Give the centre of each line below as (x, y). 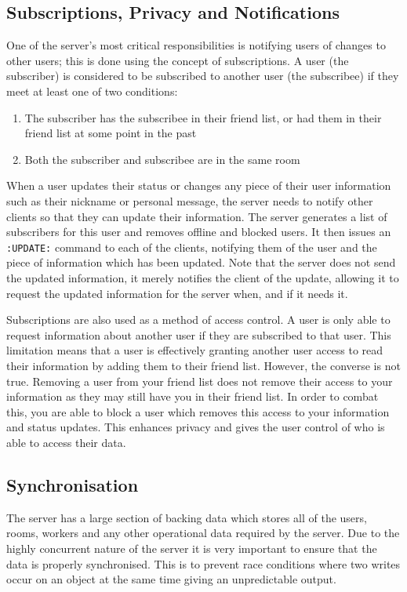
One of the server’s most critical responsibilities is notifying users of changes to (196, 45)
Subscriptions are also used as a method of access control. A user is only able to (198, 320)
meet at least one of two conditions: (92, 91)
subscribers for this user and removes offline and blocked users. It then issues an (199, 232)
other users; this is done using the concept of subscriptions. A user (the (178, 60)
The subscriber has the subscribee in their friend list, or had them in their (203, 117)
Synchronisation (73, 484)
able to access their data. (66, 442)
